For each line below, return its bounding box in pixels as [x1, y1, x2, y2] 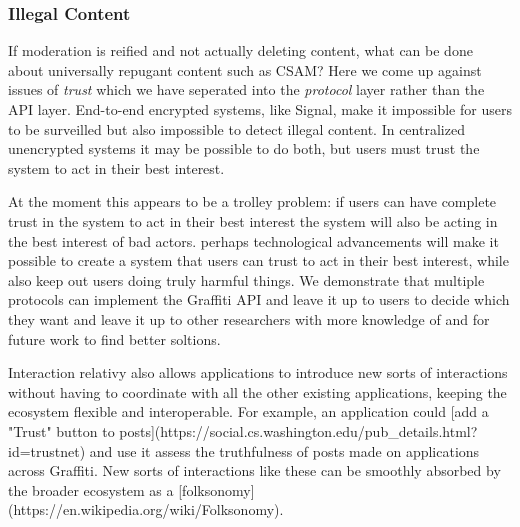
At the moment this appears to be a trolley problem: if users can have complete [8, 191, 497, 212]
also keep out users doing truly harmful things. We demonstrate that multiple [8, 269, 485, 290]
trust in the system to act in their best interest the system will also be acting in [8, 210, 498, 231]
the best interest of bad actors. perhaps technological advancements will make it [8, 230, 499, 251]
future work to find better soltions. [8, 328, 221, 349]
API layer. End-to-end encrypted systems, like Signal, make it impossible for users [8, 99, 512, 119]
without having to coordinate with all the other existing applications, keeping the [8, 381, 507, 402]
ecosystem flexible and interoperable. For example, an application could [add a [8, 401, 489, 422]
